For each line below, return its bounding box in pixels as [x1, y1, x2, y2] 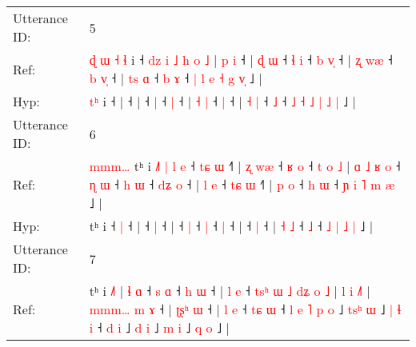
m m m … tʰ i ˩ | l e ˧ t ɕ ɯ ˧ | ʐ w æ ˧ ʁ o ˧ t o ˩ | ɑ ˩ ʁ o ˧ [89, 157, 401, 175]
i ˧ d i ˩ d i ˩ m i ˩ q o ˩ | [89, 318, 230, 337]
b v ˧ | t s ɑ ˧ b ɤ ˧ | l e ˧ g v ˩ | [89, 69, 262, 87]
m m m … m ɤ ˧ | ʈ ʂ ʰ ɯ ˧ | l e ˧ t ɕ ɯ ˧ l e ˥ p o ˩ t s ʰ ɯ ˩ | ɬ [89, 300, 402, 318]
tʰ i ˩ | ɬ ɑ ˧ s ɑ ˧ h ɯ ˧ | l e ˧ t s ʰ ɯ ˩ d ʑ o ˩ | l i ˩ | [89, 281, 370, 300]
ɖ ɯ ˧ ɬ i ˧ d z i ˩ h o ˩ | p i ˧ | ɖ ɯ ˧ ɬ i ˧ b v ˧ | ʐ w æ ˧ [89, 50, 393, 69]
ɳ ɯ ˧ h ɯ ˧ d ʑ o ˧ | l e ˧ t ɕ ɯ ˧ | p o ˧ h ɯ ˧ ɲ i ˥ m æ [89, 175, 395, 193]
